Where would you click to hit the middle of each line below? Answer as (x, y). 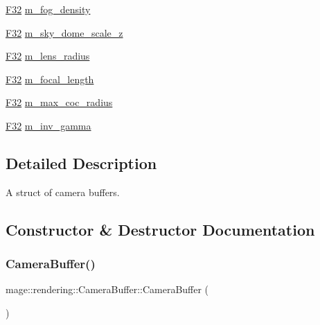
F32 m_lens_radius (48, 56)
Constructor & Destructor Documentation (160, 229)
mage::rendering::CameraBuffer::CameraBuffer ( (107, 289)
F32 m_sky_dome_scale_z (64, 32)
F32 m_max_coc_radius (59, 102)
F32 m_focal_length (50, 79)
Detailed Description (81, 162)
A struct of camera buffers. (63, 192)
